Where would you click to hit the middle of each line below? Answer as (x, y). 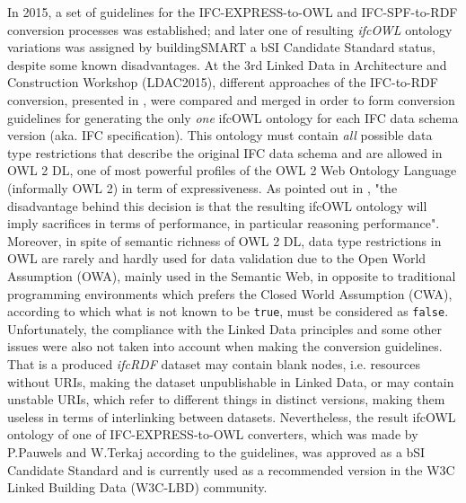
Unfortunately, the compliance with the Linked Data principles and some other (225, 328)
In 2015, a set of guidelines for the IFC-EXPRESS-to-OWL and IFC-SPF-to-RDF (233, 12)
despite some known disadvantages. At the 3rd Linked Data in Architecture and (227, 64)
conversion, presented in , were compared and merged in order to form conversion (231, 99)
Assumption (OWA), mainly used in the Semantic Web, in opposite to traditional (232, 275)
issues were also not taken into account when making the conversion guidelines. (225, 346)
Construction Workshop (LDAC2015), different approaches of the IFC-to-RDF (223, 82)
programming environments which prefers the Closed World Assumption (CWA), (230, 293)
